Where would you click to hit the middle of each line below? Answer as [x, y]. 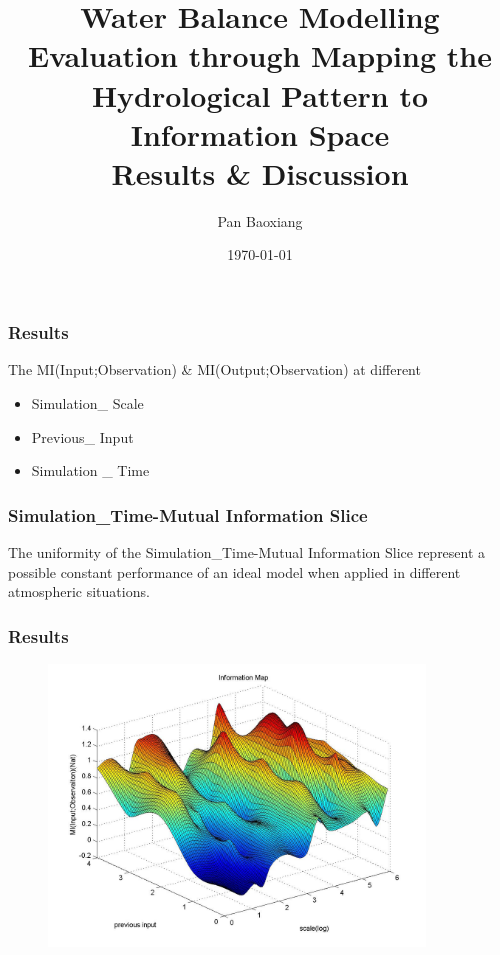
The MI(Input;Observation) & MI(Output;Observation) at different [214, 369]
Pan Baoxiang [260, 220]
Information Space [260, 133]
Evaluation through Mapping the [260, 55]
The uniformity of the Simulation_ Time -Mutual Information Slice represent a [247, 551]
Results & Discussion [260, 172]
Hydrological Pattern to [260, 94]
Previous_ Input [82, 436]
